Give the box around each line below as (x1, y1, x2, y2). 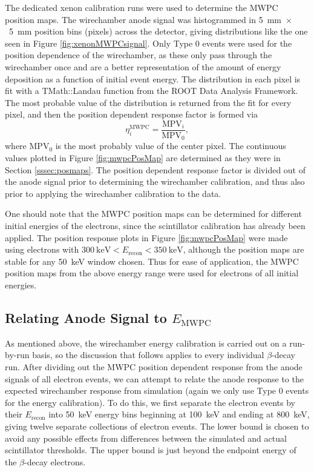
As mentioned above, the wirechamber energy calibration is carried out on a (5, 336, 287, 349)
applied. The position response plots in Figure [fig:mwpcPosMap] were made (5, 231, 288, 244)
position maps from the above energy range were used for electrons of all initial (5, 267, 299, 279)
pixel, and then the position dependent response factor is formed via (5, 108, 258, 121)
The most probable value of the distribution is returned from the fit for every (5, 96, 292, 108)
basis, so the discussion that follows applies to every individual (32, 348, 264, 361)
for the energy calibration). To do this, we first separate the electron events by (5, 396, 296, 408)
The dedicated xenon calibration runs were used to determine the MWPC (5, 1, 278, 13)
